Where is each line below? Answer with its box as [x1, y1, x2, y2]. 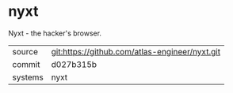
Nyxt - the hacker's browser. [8, 28, 101, 38]
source [12, 46, 38, 57]
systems [12, 72, 44, 83]
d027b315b [51, 58, 97, 69]
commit [12, 58, 40, 69]
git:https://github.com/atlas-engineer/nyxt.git [51, 46, 220, 57]
